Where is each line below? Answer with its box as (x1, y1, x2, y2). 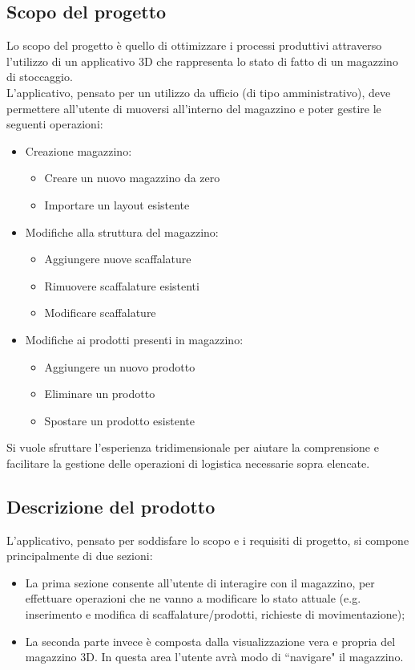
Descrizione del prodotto (6, 493, 216, 518)
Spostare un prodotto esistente (44, 412, 195, 428)
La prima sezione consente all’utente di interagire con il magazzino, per (25, 574, 375, 591)
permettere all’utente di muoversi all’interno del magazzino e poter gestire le (6, 99, 381, 116)
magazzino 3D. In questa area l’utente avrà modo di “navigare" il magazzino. (25, 648, 404, 665)
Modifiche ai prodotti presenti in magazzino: (25, 331, 244, 347)
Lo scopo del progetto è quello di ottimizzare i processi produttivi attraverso (6, 37, 382, 54)
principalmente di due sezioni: (6, 547, 153, 564)
